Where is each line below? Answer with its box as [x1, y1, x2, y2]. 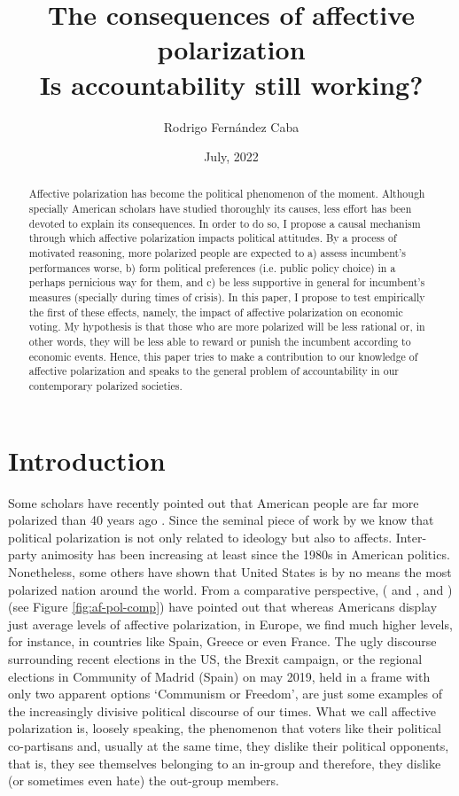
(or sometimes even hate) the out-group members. [8, 771, 279, 790]
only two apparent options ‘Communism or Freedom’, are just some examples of [8, 684, 442, 703]
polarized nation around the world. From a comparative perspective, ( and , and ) [8, 580, 453, 598]
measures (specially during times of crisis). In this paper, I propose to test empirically [28, 290, 425, 305]
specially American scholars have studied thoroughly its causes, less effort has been [28, 201, 412, 216]
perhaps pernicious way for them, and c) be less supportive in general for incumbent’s [28, 275, 425, 290]
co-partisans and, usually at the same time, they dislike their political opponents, [8, 736, 449, 754]
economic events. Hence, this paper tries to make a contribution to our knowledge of [28, 348, 418, 363]
